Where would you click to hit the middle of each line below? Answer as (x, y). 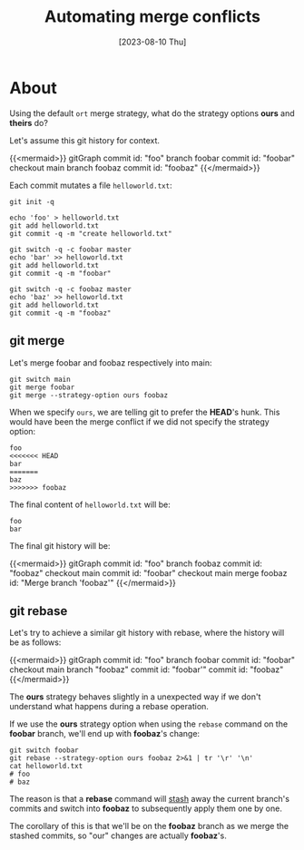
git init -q (32, 201)
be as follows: (35, 642)
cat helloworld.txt (46, 767)
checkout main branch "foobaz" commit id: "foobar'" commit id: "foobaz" (147, 669)
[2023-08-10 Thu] (152, 42)
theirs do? (29, 122)
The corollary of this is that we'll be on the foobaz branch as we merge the (149, 826)
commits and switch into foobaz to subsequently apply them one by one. (146, 808)
